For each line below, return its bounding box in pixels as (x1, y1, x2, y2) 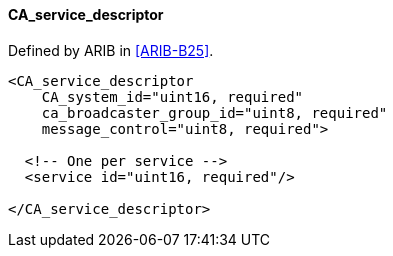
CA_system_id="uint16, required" (41, 88, 304, 105)
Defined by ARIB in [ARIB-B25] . (8, 41, 214, 59)
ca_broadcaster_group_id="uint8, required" (41, 104, 388, 121)
